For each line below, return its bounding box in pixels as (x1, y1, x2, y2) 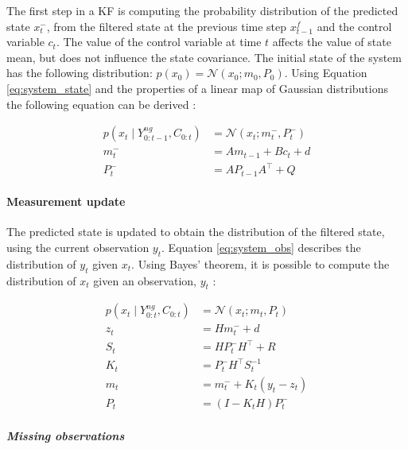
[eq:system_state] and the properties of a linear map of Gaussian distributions (6, 79, 389, 96)
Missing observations (6, 427, 125, 443)
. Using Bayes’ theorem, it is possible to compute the (131, 255, 390, 272)
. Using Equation (284, 64, 367, 81)
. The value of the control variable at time (56, 33, 262, 50)
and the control (317, 17, 392, 34)
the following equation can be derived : (6, 95, 196, 112)
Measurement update (6, 193, 126, 210)
